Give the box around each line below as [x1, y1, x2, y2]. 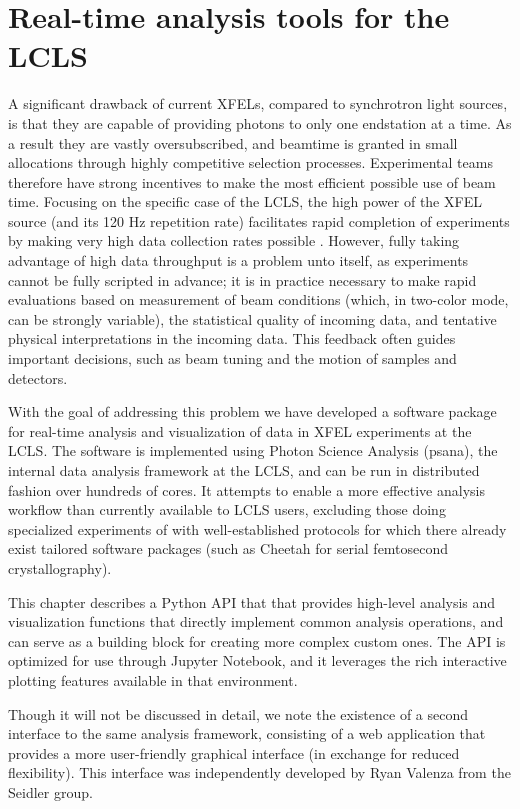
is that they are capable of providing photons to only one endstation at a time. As [8, 112, 512, 133]
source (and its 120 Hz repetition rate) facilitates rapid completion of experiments [8, 210, 510, 231]
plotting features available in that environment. [8, 669, 298, 690]
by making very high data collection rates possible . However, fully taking [8, 230, 460, 251]
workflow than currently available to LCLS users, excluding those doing [8, 499, 446, 520]
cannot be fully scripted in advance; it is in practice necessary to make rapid [8, 269, 477, 290]
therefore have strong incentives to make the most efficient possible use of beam [8, 171, 496, 192]
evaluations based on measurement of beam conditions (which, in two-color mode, [8, 289, 509, 310]
